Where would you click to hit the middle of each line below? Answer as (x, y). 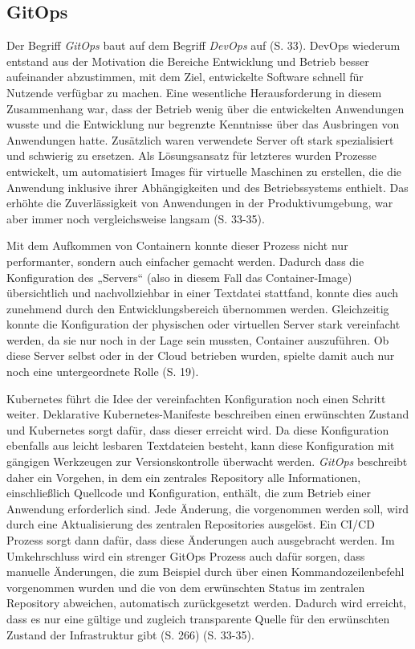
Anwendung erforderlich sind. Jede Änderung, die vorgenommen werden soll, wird (208, 508)
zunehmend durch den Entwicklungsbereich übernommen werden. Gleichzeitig (198, 308)
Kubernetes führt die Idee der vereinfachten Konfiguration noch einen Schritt (196, 398)
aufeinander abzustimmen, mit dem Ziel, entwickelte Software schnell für (185, 77)
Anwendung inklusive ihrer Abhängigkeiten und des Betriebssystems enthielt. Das (207, 187)
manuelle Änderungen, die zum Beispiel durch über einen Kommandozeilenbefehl (205, 571)
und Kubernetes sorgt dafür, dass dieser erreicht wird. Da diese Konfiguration (198, 429)
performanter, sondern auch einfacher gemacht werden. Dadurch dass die (185, 261)
